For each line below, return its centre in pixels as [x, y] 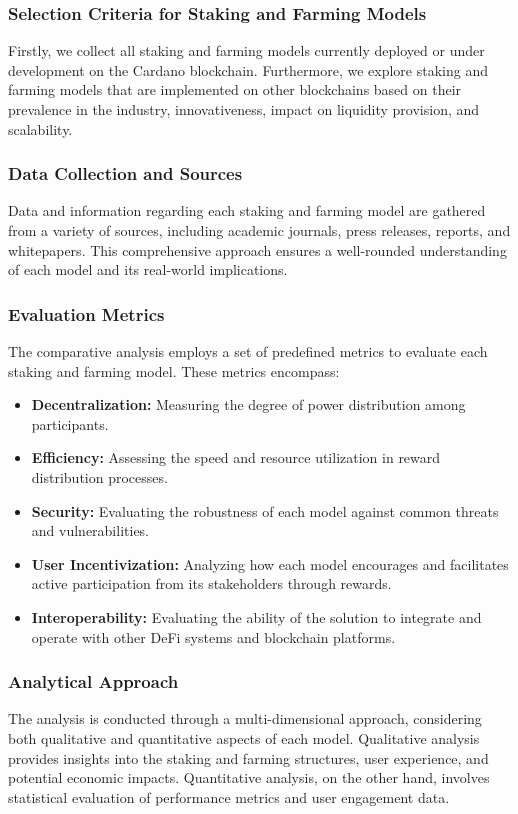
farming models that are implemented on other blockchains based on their [235, 89]
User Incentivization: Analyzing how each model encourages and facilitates [270, 563]
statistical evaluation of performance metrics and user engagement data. [229, 796]
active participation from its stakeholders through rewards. [211, 583]
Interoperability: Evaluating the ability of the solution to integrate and [256, 616]
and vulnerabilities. [90, 530]
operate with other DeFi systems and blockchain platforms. [213, 636]
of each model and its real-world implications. [148, 269]
